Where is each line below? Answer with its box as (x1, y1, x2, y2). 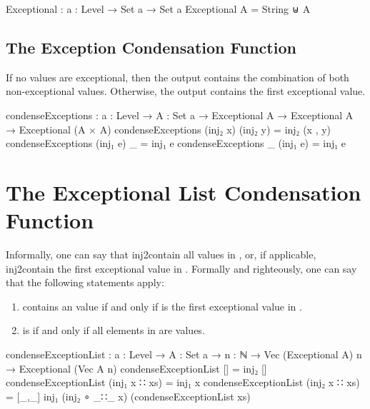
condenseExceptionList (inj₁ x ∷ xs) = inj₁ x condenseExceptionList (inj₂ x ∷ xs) (6, 375, 360, 390)
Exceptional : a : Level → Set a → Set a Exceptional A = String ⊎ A (6, 1, 311, 16)
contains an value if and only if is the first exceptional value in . (22, 298, 302, 313)
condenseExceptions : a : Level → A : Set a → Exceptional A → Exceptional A (6, 107, 354, 122)
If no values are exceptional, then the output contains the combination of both (6, 69, 349, 84)
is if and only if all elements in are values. (22, 323, 205, 338)
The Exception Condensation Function (6, 36, 296, 58)
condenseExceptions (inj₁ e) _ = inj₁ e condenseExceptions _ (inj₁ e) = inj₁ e (6, 136, 346, 151)
